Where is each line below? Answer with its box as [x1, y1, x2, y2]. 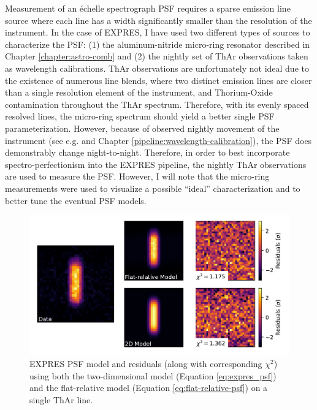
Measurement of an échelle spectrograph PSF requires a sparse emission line [5, 2, 291, 14]
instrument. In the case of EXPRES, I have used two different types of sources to [5, 26, 310, 39]
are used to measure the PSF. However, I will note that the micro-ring [5, 170, 270, 183]
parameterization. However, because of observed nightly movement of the [5, 121, 280, 134]
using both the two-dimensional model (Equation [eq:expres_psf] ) [29, 369, 277, 382]
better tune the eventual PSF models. [5, 194, 147, 207]
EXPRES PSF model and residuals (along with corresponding [29, 357, 262, 370]
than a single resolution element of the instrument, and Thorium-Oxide [5, 86, 273, 99]
